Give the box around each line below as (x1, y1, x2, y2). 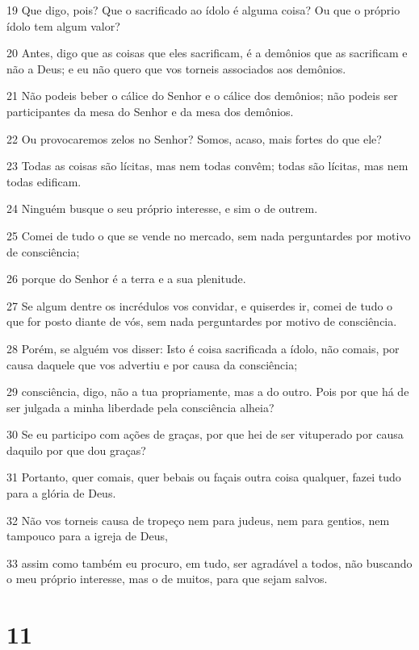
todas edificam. (6, 173, 82, 190)
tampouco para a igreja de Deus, (6, 527, 168, 544)
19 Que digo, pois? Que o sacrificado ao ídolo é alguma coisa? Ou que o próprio (6, 2, 400, 18)
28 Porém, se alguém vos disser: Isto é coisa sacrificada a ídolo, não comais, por (6, 340, 400, 356)
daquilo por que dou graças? (6, 441, 146, 458)
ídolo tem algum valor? (6, 17, 120, 34)
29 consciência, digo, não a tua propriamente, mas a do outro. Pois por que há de (6, 383, 409, 400)
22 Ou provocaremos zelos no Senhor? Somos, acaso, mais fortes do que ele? (6, 130, 382, 147)
